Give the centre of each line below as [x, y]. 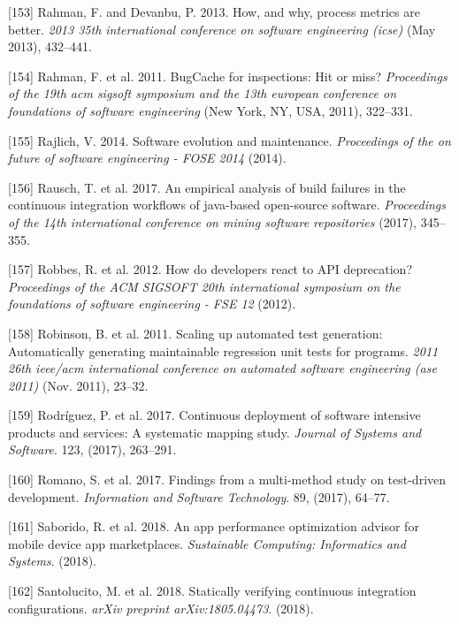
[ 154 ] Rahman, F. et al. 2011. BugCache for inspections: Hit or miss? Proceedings [228, 76]
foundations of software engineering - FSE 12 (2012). [152, 304]
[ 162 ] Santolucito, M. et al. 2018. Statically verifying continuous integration [212, 591]
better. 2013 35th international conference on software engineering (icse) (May [222, 29]
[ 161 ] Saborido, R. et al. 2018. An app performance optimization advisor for [214, 526]
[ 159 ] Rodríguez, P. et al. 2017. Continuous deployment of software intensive [214, 415]
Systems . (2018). [53, 561]
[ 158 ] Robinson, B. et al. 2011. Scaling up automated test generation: [195, 333]
